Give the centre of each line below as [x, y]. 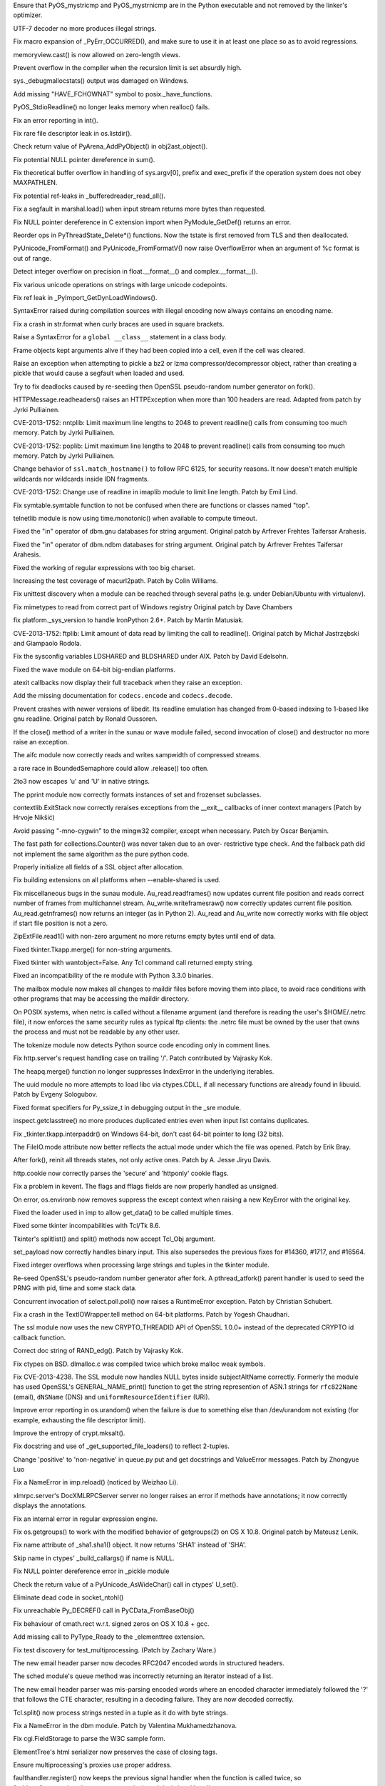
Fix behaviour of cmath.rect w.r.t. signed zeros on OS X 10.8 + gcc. [111, 1623]
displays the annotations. [50, 1506]
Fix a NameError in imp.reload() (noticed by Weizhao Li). [96, 1482]
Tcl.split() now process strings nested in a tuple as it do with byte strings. [120, 1712]
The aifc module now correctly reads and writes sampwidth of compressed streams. [137, 755]
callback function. [40, 1337]
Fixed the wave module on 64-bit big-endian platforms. [94, 669]
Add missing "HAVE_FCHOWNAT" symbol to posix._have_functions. [113, 94]
